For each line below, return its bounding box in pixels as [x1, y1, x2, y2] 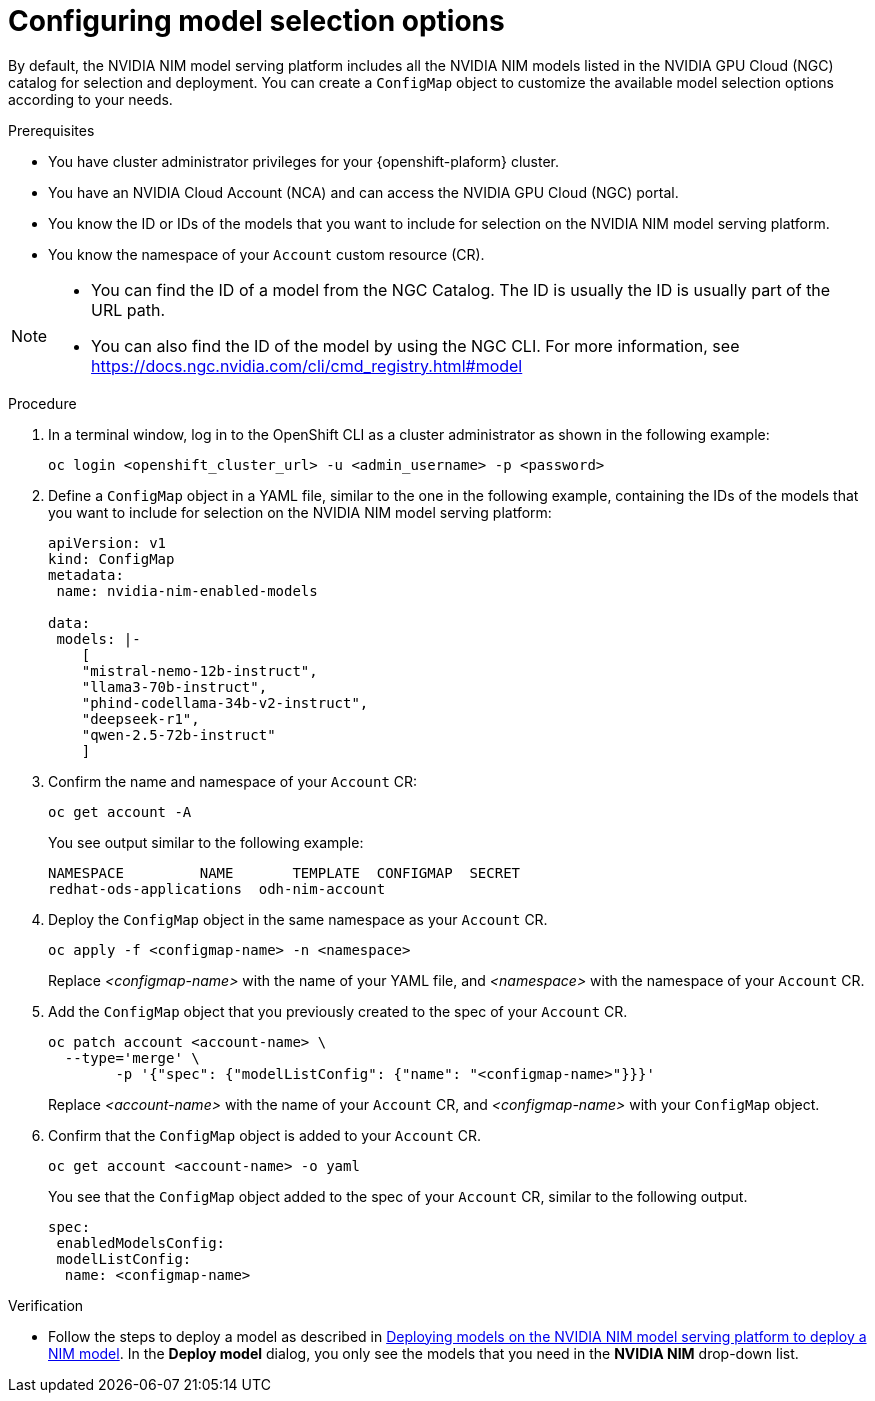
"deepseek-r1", [81, 710, 200, 727]
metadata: [48, 566, 124, 583]
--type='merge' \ [64, 1049, 200, 1066]
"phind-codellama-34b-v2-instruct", [81, 694, 369, 711]
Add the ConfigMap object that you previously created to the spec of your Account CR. [48, 1002, 628, 1020]
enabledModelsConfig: [56, 1234, 226, 1251]
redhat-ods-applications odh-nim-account [48, 880, 386, 897]
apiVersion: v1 [48, 534, 167, 551]
